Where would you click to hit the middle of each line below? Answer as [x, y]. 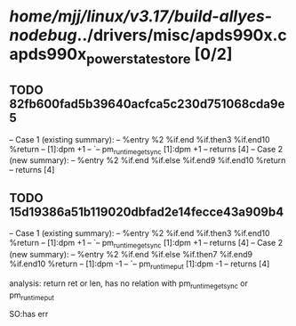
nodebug [43, 35]
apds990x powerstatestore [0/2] [121, 56]
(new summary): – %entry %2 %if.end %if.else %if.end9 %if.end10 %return [148, 160]
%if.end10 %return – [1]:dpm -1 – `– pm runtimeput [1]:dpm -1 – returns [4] [140, 265]
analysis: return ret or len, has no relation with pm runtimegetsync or [129, 284]
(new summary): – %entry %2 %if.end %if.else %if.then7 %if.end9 [131, 254]
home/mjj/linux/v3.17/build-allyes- [141, 16]
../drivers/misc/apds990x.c [182, 35]
